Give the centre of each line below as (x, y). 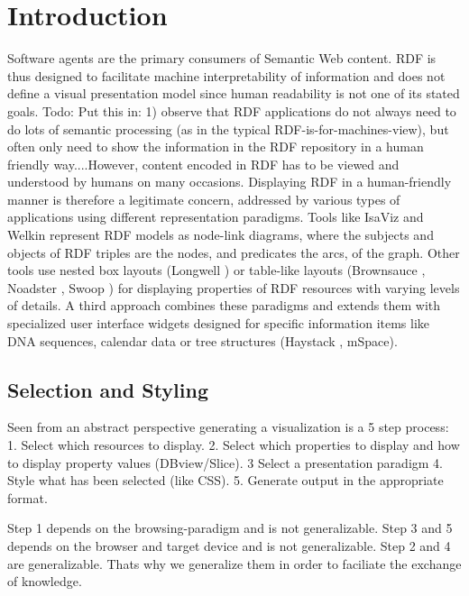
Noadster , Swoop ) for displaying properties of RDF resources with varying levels (234, 287)
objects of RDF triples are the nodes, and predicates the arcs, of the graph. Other (234, 252)
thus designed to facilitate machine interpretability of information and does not (226, 75)
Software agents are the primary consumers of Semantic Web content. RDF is (222, 58)
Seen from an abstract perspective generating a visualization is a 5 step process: (228, 427)
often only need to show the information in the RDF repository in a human (216, 147)
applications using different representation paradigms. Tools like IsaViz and (216, 217)
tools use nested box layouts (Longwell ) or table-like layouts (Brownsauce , (216, 270)
